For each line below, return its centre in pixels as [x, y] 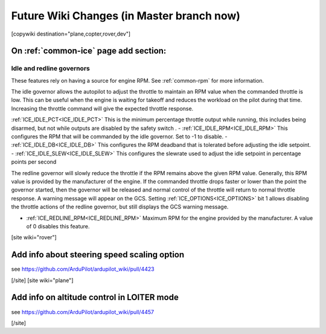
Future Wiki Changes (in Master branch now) [126, 16]
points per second [34, 162]
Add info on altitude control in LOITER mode [95, 297]
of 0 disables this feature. [58, 226]
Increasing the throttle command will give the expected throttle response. [102, 108]
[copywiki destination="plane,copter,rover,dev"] [71, 34]
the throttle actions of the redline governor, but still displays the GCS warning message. [120, 207]
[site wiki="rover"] [34, 237]
